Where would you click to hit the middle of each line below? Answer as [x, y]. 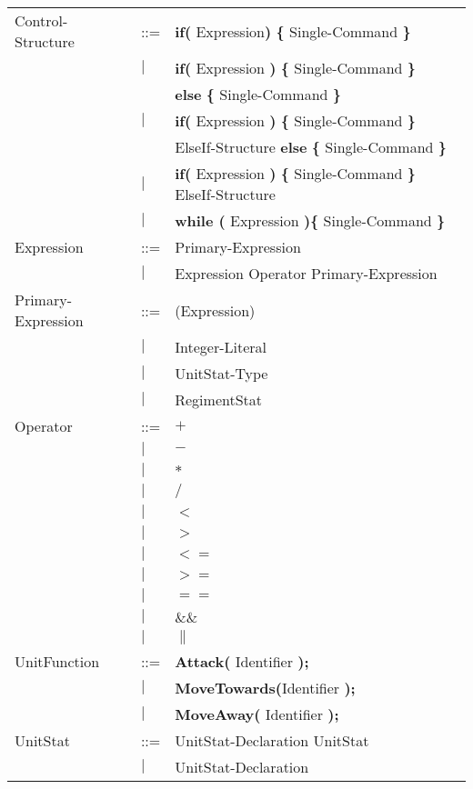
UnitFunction [57, 661]
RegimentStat [219, 399]
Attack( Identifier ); [242, 661]
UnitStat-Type [221, 373]
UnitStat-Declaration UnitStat [272, 740]
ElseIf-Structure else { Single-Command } [311, 147]
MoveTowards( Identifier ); [265, 688]
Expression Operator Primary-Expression [306, 273]
